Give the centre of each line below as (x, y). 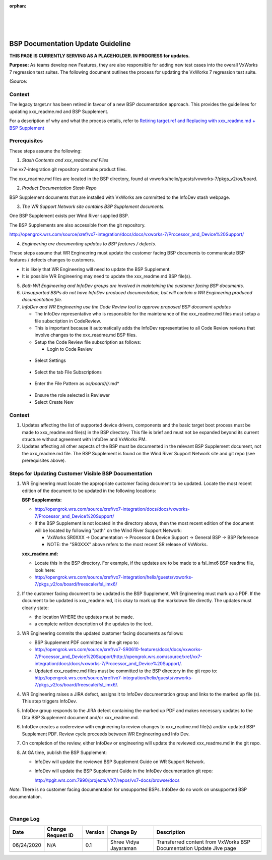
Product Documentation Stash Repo (59, 188)
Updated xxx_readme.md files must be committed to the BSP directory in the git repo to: (126, 671)
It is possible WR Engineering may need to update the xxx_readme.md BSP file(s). (107, 276)
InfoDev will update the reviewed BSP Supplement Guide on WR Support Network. (120, 762)
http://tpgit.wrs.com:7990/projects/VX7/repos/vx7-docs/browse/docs (107, 780)
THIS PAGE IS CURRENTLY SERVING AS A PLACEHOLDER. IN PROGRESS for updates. (99, 56)
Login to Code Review (70, 349)
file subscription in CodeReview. (68, 321)
